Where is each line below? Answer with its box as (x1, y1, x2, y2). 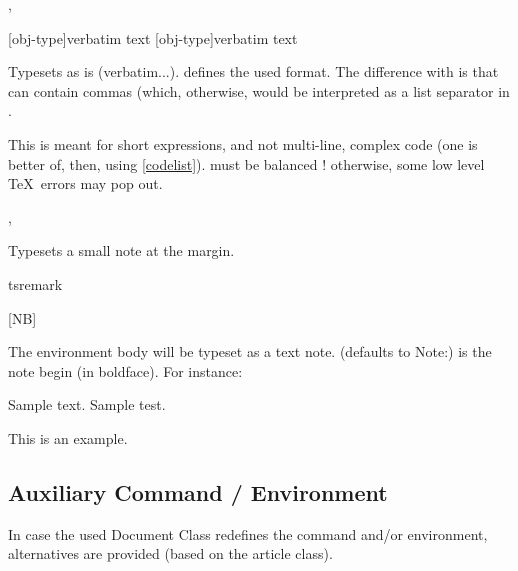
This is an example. (8, 427, 128, 448)
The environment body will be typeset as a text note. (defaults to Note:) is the (8, 341, 492, 362)
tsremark (8, 273, 63, 294)
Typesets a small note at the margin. (8, 240, 235, 261)
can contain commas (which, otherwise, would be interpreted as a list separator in (8, 80, 510, 101)
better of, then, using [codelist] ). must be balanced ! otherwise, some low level (8, 153, 485, 174)
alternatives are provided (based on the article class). (8, 543, 333, 564)
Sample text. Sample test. (8, 394, 166, 415)
